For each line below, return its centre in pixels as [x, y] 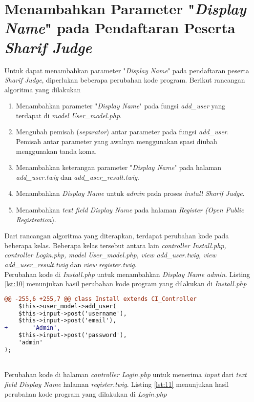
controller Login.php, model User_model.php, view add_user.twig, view [110, 255]
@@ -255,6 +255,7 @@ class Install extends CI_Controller [101, 299]
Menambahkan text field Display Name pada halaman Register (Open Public [130, 210]
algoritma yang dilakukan [43, 89]
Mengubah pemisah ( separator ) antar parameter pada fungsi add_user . [122, 132]
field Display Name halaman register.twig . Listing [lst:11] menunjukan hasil [117, 384]
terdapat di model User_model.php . [69, 115]
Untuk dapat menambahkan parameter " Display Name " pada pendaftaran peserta [127, 70]
